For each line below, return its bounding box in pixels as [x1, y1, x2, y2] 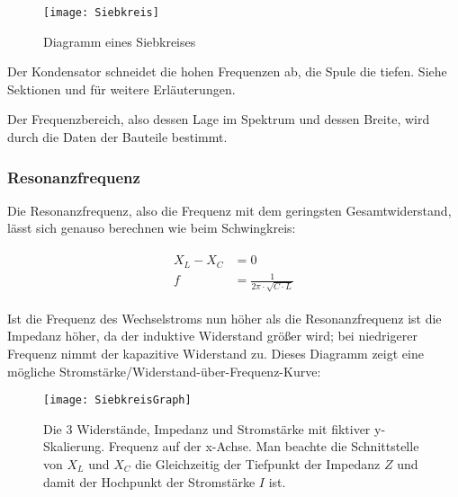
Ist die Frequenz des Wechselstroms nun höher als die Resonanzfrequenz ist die [7, 308, 442, 327]
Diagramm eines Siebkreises [43, 31, 196, 50]
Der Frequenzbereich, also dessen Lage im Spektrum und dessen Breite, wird [7, 110, 430, 129]
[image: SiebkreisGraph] [43, 394, 192, 407]
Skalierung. [43, 437, 105, 456]
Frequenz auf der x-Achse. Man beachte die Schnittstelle [108, 437, 419, 456]
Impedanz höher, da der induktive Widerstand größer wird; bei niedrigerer [7, 326, 418, 345]
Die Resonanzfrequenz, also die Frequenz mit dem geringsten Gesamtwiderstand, [7, 200, 452, 219]
